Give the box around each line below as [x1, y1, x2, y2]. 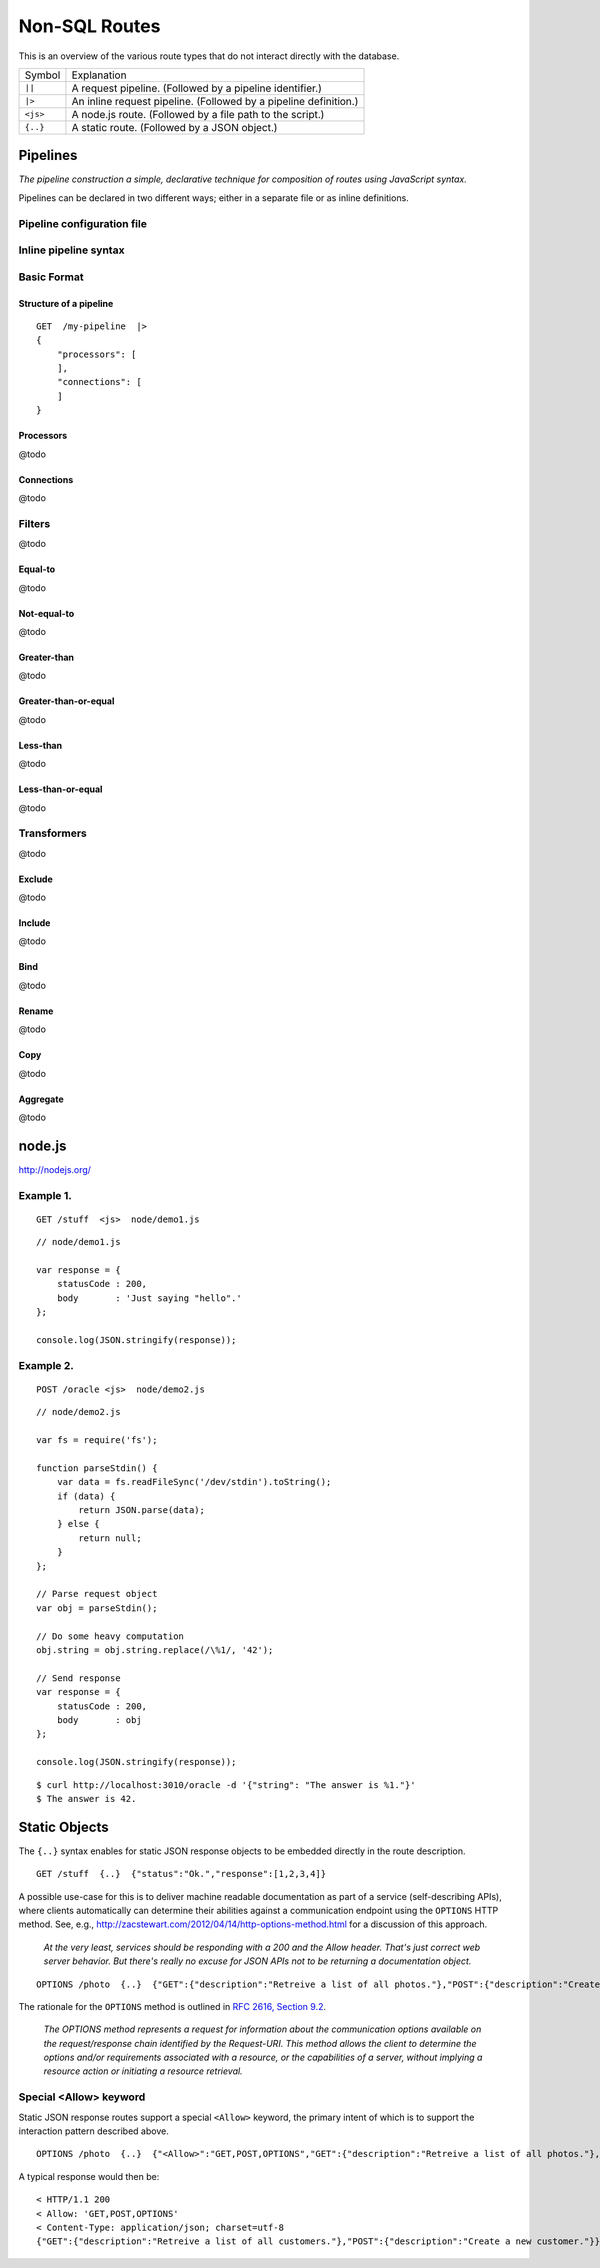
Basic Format [18, 270, 84, 284]
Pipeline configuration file [18, 216, 147, 230]
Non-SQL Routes [18, 15, 161, 37]
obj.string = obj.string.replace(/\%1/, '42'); [36, 1644, 274, 1655]
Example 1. [18, 1188, 72, 1202]
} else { [56, 1518, 100, 1530]
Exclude [18, 873, 54, 885]
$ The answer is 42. [36, 1793, 137, 1804]
